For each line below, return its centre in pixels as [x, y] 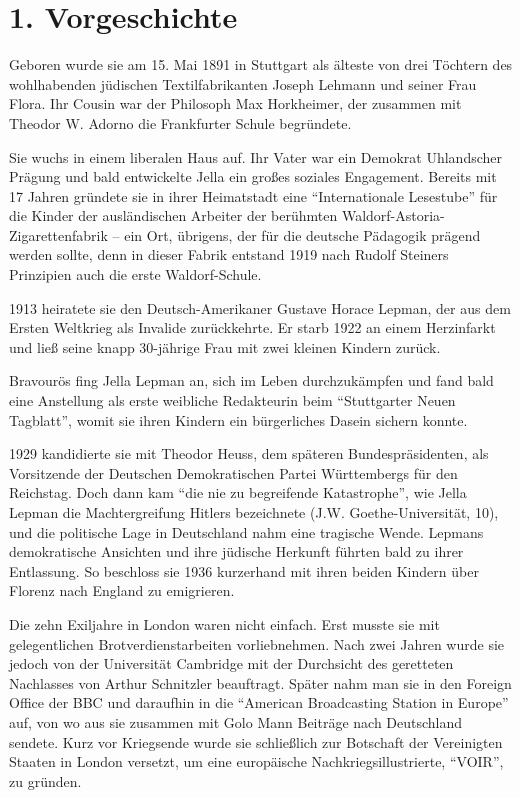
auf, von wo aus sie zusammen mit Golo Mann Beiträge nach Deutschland [236, 721]
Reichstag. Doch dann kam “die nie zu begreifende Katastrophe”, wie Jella [238, 492]
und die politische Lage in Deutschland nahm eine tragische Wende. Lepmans [246, 531]
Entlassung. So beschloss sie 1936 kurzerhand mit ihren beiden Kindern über [244, 570]
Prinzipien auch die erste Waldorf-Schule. [135, 274]
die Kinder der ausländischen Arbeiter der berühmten [173, 215]
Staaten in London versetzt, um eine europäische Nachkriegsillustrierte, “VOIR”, [256, 761]
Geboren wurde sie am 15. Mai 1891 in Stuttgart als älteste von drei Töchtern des [261, 64]
